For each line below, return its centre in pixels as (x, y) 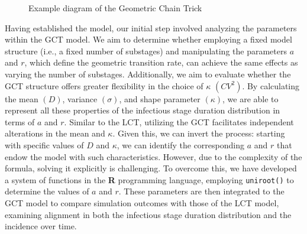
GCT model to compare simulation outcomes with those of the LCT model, (142, 202)
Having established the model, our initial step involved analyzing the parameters (151, 27)
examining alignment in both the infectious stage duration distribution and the (148, 214)
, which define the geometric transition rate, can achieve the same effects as (161, 62)
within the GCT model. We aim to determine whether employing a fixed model (148, 39)
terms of (20, 121)
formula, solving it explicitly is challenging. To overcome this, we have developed (151, 168)
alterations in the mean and (55, 133)
